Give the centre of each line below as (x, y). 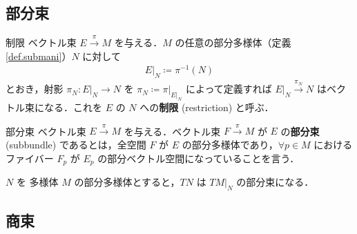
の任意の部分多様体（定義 (233, 42)
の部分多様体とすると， (127, 182)
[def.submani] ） (39, 56)
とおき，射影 (35, 89)
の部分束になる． (275, 182)
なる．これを (73, 107)
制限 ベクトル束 (41, 42)
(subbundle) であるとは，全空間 (76, 145)
